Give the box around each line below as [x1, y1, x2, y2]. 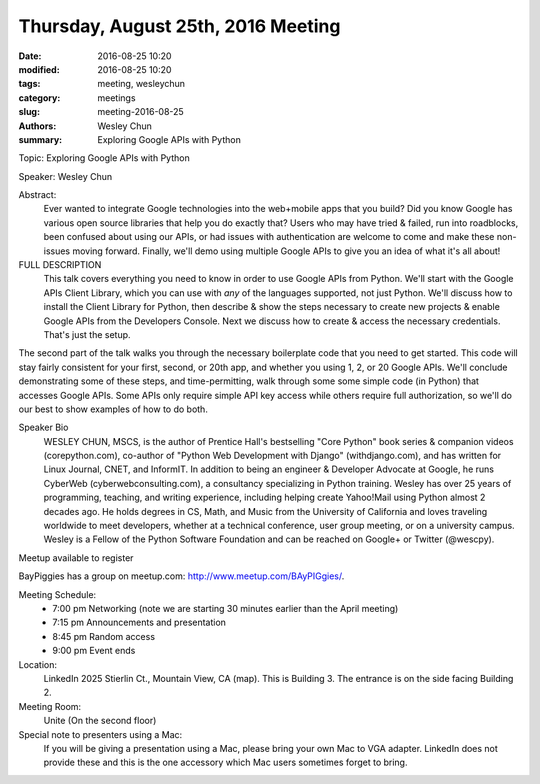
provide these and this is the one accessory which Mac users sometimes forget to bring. [43, 756, 408, 769]
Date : [18, 50, 42, 62]
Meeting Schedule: [18, 588, 97, 600]
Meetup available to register [18, 551, 134, 564]
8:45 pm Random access [52, 630, 155, 642]
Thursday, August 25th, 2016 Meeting [18, 15, 341, 37]
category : [18, 91, 61, 104]
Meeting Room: [18, 700, 82, 712]
